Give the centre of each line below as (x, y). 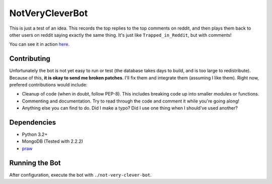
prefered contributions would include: (48, 85)
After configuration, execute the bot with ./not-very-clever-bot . (81, 175)
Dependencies (33, 122)
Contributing (30, 59)
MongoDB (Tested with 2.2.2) (52, 141)
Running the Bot (35, 163)
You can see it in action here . (40, 44)
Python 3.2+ (35, 134)
